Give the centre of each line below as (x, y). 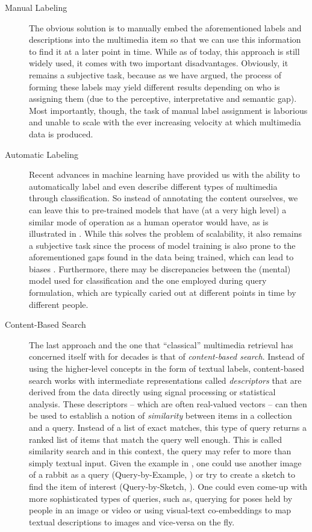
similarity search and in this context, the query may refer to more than (160, 451)
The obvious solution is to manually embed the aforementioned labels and (165, 27)
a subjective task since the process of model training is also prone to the (162, 245)
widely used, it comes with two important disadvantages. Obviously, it (159, 63)
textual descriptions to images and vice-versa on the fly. (132, 521)
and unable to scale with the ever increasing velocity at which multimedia (165, 122)
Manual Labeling (36, 7)
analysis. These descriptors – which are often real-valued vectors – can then (168, 403)
